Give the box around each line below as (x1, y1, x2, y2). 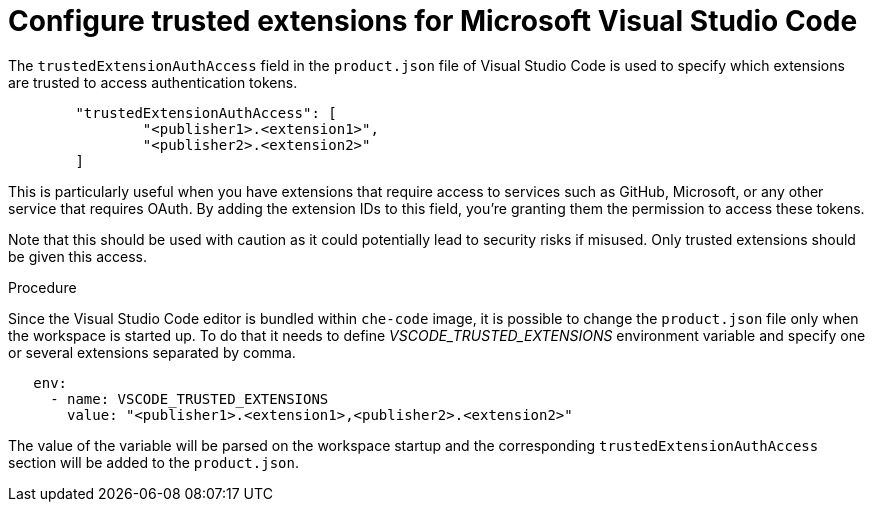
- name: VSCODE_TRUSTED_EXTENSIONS (50, 390, 329, 407)
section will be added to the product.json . (8, 453, 299, 471)
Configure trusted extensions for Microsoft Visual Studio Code (8, 4, 858, 38)
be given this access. (8, 247, 148, 265)
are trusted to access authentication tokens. (8, 73, 298, 91)
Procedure (8, 278, 77, 296)
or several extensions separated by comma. (8, 343, 296, 361)
